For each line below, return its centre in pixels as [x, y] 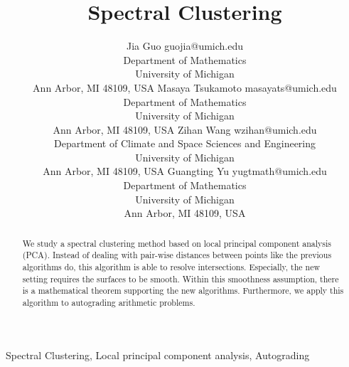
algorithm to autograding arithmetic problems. [109, 302]
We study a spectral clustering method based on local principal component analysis [177, 243]
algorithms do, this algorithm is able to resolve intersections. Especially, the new [171, 266]
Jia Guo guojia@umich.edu [185, 46]
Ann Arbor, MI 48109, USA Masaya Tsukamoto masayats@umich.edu [185, 87]
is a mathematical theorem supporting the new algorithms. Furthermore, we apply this [183, 291]
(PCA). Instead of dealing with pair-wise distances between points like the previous [177, 255]
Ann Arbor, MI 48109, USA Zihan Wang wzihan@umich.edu [185, 129]
